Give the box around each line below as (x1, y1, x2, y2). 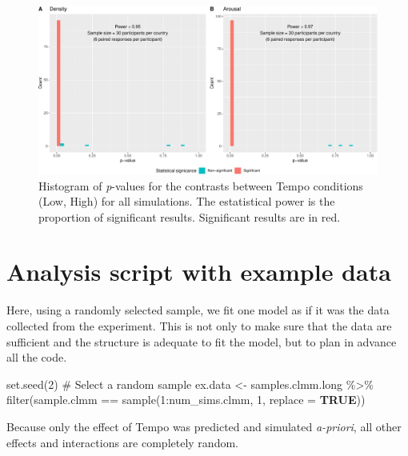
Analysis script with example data (6, 255, 391, 288)
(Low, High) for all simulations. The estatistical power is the (38, 193, 335, 210)
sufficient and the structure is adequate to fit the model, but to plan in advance (6, 333, 397, 350)
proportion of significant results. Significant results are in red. (38, 208, 341, 225)
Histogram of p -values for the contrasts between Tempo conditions (38, 177, 363, 194)
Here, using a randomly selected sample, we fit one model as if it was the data (6, 302, 390, 318)
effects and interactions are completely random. (6, 434, 238, 450)
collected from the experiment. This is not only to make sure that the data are (6, 318, 392, 334)
